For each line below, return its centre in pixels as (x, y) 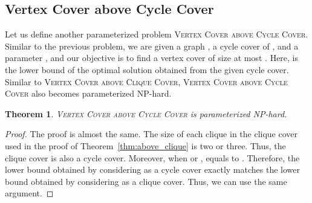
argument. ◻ (29, 193)
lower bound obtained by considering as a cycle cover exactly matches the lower (152, 169)
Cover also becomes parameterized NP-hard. (88, 93)
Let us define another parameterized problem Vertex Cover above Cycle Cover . (157, 34)
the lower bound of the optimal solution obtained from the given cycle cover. (147, 69)
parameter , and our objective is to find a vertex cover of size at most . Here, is (152, 58)
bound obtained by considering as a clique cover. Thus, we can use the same (146, 181)
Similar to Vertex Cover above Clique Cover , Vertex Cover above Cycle (146, 81)
